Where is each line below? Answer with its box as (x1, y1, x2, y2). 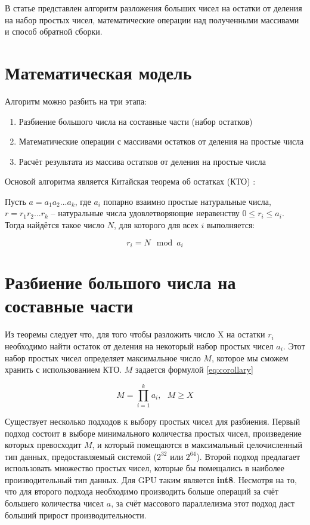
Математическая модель (5, 60, 192, 84)
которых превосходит (5, 438, 82, 451)
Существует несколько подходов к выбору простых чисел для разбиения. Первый (5, 415, 300, 427)
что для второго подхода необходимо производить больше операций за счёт (5, 485, 279, 498)
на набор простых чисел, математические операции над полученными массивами (5, 13, 299, 26)
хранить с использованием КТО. (5, 363, 122, 376)
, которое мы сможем (211, 351, 289, 364)
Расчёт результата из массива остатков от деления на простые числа (18, 155, 266, 167)
